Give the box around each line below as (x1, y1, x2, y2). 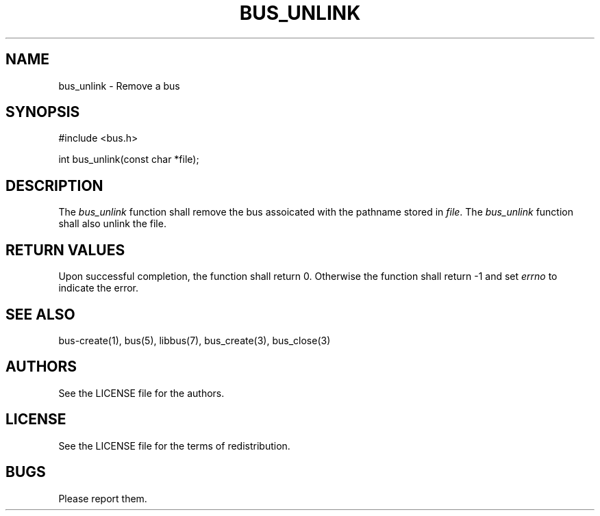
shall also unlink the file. (58, 218, 166, 230)
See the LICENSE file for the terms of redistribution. (58, 439, 290, 452)
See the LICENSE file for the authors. (58, 387, 225, 399)
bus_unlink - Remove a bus (58, 79, 180, 92)
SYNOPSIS (5, 103, 80, 121)
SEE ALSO (5, 305, 75, 323)
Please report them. (58, 492, 147, 504)
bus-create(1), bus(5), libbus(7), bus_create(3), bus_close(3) (58, 334, 331, 346)
